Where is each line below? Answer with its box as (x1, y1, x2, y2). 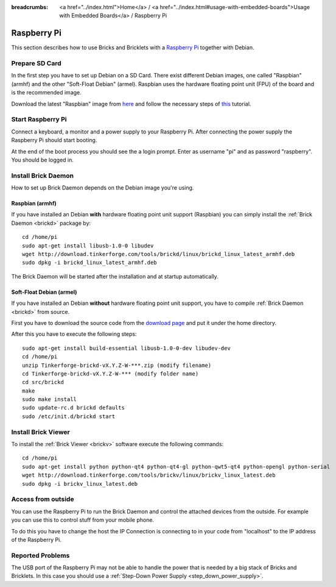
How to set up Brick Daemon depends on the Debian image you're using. (11, 184, 194, 191)
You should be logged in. (11, 156, 74, 163)
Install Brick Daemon (11, 171, 74, 180)
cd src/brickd (22, 379, 64, 386)
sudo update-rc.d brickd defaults (22, 404, 125, 411)
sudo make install (22, 396, 77, 403)
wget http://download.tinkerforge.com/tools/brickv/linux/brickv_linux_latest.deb (22, 472, 276, 478)
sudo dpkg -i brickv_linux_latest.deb (22, 480, 138, 487)
